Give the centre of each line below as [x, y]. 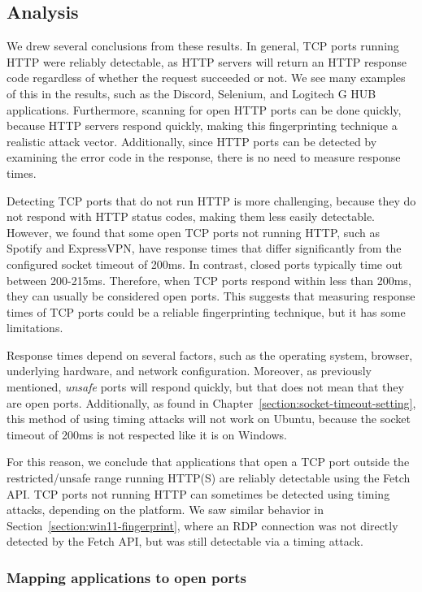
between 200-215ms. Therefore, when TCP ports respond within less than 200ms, [209, 280]
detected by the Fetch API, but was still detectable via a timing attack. [185, 541]
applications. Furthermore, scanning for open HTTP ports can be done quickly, [204, 109]
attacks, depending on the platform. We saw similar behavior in [165, 510]
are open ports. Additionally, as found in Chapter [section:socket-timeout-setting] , [211, 402]
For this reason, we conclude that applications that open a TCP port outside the [208, 462]
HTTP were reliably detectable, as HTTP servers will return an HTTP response [207, 61]
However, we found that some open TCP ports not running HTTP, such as [193, 232]
